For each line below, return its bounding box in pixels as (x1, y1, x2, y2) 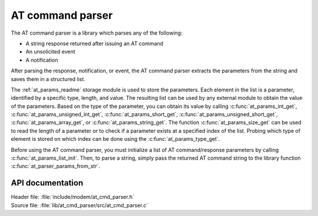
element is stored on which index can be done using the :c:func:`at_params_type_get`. (11, 136, 220, 143)
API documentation (11, 178, 84, 188)
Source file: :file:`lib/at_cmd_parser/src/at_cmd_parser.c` (11, 201, 148, 208)
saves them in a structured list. (11, 75, 85, 82)
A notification (25, 56, 58, 63)
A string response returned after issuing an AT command (25, 40, 164, 47)
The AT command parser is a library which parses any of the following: (11, 29, 183, 36)
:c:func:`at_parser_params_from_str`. (11, 163, 100, 170)
